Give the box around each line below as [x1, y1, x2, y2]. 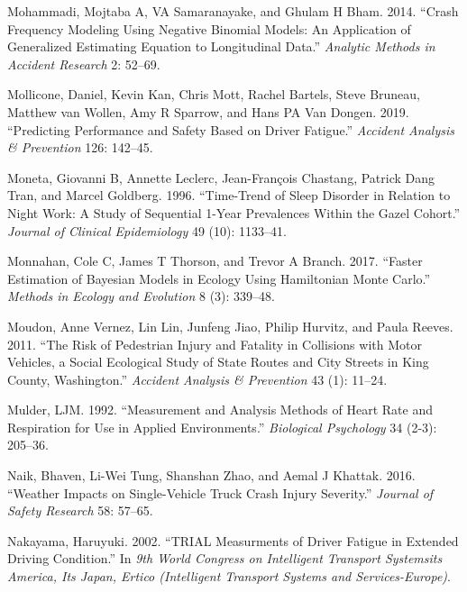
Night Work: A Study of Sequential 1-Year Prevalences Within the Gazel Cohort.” [7, 203, 461, 222]
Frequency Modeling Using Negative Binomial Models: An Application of [7, 19, 411, 38]
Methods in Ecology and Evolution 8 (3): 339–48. [7, 287, 275, 305]
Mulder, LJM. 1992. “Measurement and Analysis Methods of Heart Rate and [7, 400, 433, 419]
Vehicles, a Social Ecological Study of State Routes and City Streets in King [7, 352, 429, 371]
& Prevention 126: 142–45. [7, 138, 153, 157]
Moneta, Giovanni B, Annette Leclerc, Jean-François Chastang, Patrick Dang [7, 168, 435, 187]
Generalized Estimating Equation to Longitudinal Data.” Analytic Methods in [7, 37, 435, 56]
